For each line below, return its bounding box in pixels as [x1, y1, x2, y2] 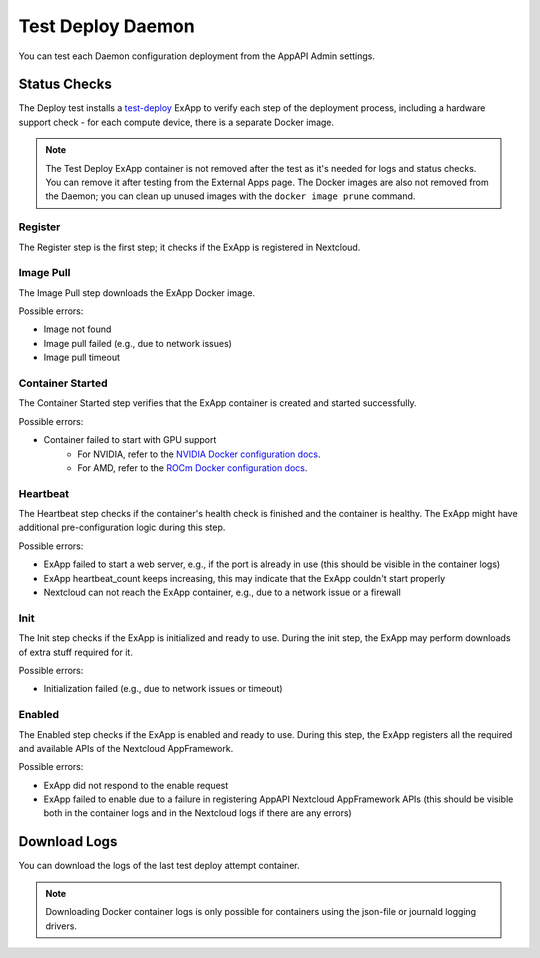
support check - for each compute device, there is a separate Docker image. [18, 116, 335, 128]
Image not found [43, 323, 112, 335]
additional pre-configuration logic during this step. [18, 521, 226, 534]
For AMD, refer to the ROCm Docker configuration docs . [77, 461, 308, 474]
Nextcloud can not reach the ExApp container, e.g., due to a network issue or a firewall [43, 586, 402, 599]
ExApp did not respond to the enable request [43, 779, 229, 791]
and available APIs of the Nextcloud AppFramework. [18, 742, 234, 754]
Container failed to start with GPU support [43, 434, 217, 446]
